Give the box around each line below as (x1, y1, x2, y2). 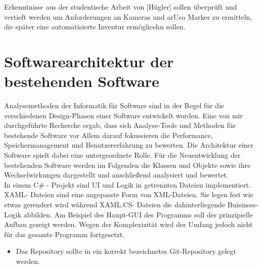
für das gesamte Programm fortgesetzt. (4, 229, 125, 239)
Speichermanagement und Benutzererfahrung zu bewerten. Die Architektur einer (4, 140, 254, 150)
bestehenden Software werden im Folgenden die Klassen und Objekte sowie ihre (4, 159, 251, 170)
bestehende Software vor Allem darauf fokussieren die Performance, (4, 129, 213, 140)
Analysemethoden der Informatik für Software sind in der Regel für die (4, 100, 225, 111)
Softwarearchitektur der (4, 51, 174, 71)
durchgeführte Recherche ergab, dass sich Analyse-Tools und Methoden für (4, 120, 236, 130)
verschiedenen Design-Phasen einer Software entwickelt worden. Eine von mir (4, 110, 243, 120)
